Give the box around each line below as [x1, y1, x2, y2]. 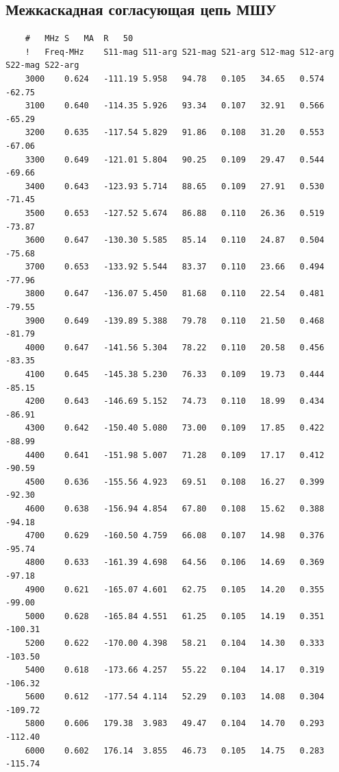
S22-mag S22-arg [5, 60, 79, 71]
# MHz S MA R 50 [25, 34, 134, 44]
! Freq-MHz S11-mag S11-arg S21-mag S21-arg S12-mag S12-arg [25, 47, 334, 57]
